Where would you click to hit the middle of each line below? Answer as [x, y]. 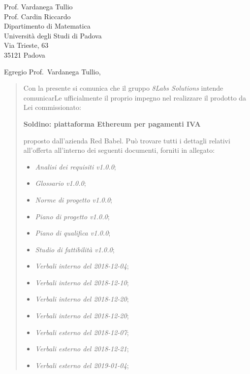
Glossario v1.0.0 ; [61, 183]
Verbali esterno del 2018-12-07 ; [82, 332]
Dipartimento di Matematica [47, 26]
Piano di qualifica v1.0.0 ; [73, 233]
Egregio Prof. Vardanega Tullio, [52, 71]
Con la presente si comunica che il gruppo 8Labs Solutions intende [123, 88]
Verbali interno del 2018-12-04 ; [82, 266]
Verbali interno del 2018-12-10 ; [82, 282]
